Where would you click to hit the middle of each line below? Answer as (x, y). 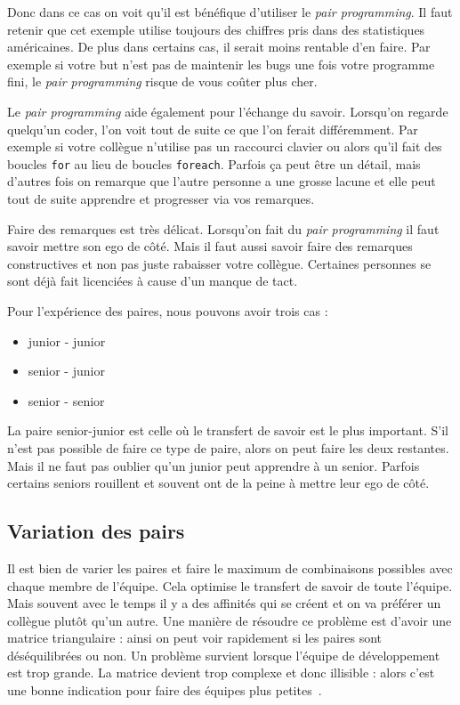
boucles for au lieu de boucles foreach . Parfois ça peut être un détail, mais (214, 163)
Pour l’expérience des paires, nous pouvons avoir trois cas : (168, 310)
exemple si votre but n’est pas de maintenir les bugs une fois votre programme (221, 64)
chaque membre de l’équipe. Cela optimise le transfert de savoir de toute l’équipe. (230, 585)
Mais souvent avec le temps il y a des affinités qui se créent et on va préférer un (224, 603)
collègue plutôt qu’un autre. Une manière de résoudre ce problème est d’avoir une (230, 620)
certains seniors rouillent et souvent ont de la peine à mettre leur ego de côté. (218, 483)
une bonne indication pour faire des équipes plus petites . (165, 690)
